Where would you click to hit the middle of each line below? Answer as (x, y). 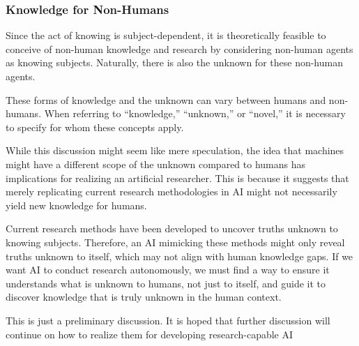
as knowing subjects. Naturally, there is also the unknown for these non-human (174, 62)
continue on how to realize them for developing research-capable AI (150, 334)
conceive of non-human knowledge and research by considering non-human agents (179, 48)
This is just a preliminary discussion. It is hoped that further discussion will (168, 320)
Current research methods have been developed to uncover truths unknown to (172, 228)
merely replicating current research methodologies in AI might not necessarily (171, 191)
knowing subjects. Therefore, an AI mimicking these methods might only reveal (175, 242)
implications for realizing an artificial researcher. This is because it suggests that (177, 178)
